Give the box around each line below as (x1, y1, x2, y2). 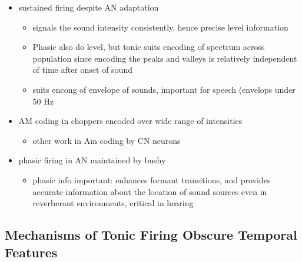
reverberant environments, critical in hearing (32, 197, 194, 209)
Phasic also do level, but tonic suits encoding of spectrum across (32, 41, 265, 53)
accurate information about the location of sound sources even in (32, 185, 267, 197)
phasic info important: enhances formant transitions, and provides (32, 173, 271, 186)
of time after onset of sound (32, 63, 132, 76)
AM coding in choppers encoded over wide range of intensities (18, 115, 243, 127)
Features (5, 243, 58, 261)
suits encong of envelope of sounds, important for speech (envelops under (32, 83, 296, 95)
